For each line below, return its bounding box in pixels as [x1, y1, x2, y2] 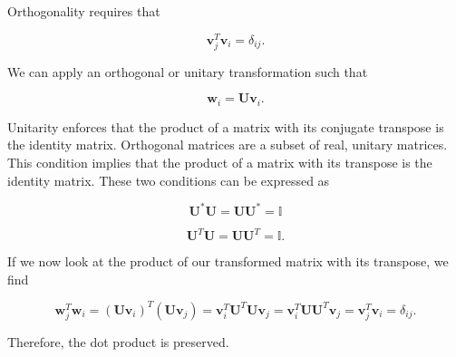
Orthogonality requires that [7, 2, 160, 20]
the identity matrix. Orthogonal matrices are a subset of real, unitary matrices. [7, 135, 448, 154]
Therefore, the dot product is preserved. [7, 333, 229, 352]
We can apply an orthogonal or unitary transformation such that [7, 62, 368, 81]
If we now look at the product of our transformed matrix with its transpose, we [7, 252, 449, 271]
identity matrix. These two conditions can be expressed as [7, 170, 330, 189]
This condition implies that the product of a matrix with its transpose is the [7, 153, 432, 172]
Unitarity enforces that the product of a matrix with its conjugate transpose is [7, 117, 444, 136]
